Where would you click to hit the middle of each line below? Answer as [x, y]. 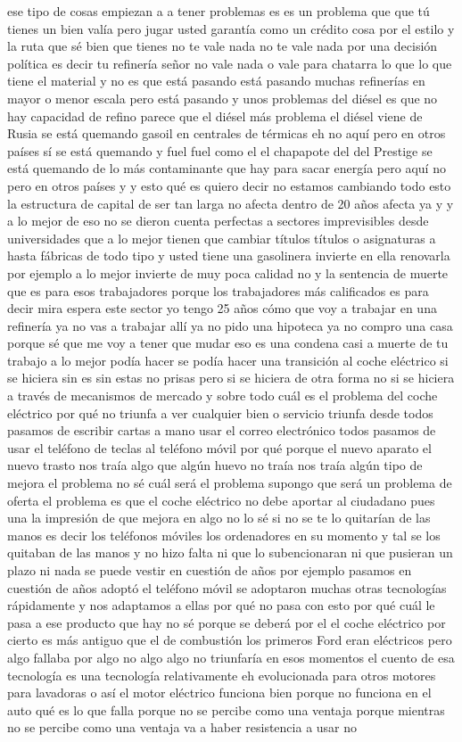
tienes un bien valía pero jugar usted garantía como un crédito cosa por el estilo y [231, 28]
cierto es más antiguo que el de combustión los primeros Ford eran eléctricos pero [230, 640]
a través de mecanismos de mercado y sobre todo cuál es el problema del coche [223, 396]
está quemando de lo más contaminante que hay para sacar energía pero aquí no [227, 168]
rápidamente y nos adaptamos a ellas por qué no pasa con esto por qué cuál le [221, 605]
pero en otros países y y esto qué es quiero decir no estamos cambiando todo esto [229, 185]
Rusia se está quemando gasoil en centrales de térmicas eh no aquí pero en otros [227, 133]
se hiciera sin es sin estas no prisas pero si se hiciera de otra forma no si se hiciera [231, 378]
